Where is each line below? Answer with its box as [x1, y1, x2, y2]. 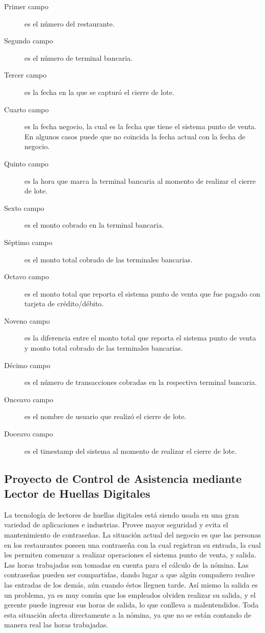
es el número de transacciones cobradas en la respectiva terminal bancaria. [24, 377, 257, 387]
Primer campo [4, 1, 48, 11]
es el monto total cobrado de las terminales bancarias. [24, 254, 193, 264]
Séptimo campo [4, 236, 52, 247]
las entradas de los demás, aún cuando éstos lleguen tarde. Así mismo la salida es [4, 579, 258, 590]
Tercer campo [4, 69, 47, 80]
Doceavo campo [4, 428, 53, 439]
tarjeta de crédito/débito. [24, 298, 104, 309]
